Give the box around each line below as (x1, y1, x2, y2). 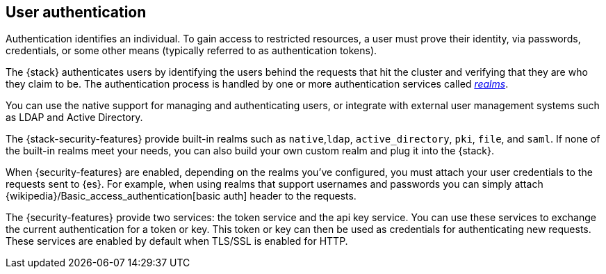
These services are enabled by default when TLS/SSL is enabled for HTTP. (6, 235, 348, 248)
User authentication (6, 3, 147, 21)
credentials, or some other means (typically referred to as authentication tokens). (6, 45, 377, 57)
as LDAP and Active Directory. (6, 111, 143, 124)
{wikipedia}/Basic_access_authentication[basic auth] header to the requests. (6, 190, 357, 202)
